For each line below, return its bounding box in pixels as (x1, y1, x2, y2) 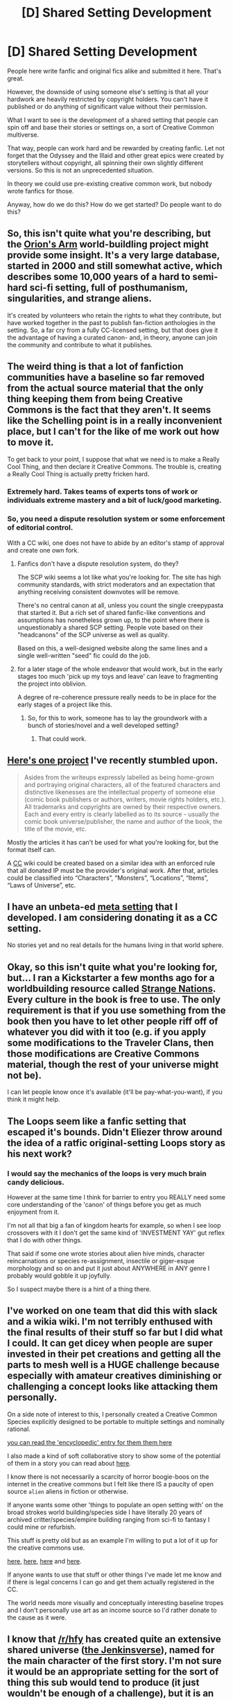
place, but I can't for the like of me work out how (7, 426, 220, 437)
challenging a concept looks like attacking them (7, 1381, 218, 1393)
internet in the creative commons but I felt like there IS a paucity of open (7, 1480, 214, 1488)
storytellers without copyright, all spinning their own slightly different (7, 158, 204, 167)
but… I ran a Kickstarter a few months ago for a (7, 972, 215, 984)
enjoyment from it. (7, 1208, 60, 1216)
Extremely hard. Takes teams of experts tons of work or (7, 487, 198, 496)
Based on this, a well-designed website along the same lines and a (17, 643, 208, 652)
